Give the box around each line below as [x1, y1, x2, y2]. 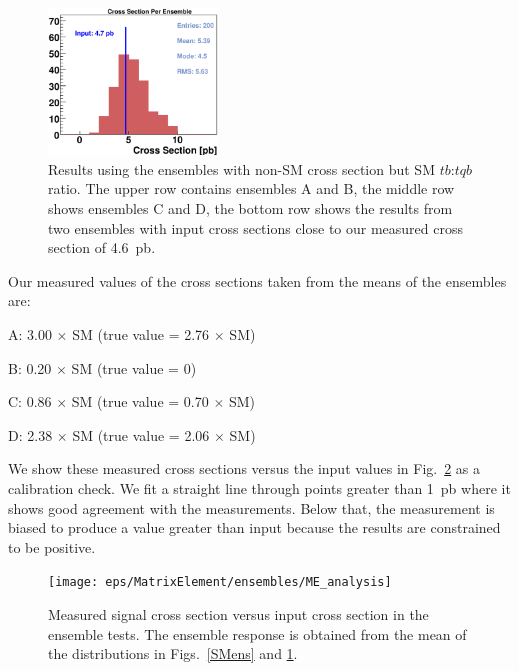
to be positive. [8, 536, 96, 557]
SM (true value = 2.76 [72, 323, 210, 344]
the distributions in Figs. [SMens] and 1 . [48, 643, 298, 664]
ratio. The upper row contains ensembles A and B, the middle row [48, 178, 455, 199]
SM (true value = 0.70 [71, 391, 209, 412]
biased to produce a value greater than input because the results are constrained [8, 517, 501, 538]
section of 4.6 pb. [48, 237, 156, 258]
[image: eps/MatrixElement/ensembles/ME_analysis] [48, 575, 392, 590]
